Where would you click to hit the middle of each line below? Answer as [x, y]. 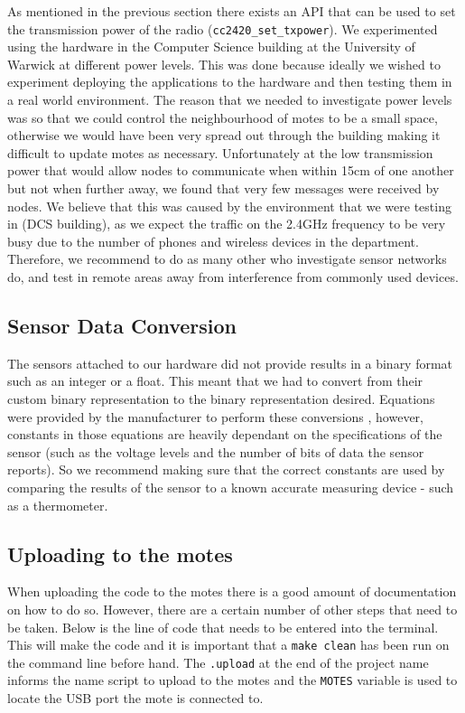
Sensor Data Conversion [122, 325]
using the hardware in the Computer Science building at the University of [211, 47]
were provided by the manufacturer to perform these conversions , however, [215, 416]
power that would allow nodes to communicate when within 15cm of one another [231, 170]
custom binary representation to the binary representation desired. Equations [221, 398]
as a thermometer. [58, 505]
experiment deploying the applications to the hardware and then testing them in [230, 82]
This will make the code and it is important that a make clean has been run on [228, 645]
